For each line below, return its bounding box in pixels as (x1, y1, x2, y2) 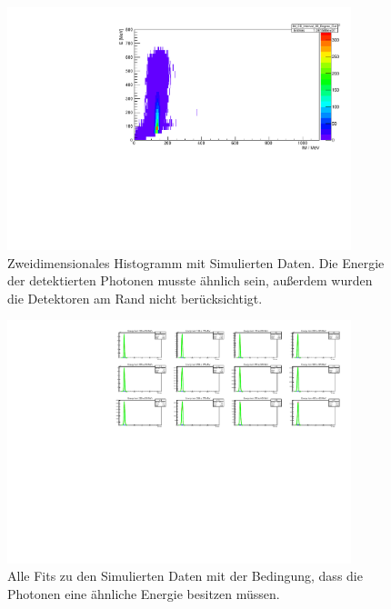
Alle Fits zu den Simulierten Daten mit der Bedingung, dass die (7, 566, 363, 585)
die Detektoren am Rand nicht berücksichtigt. (7, 288, 263, 307)
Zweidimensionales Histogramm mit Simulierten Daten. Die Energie (7, 253, 385, 272)
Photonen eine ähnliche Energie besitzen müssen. (7, 584, 280, 603)
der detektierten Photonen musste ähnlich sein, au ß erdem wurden (7, 271, 373, 290)
